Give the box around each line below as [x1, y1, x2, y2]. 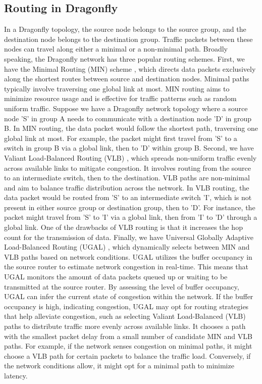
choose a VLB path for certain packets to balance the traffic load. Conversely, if [4, 350, 251, 361]
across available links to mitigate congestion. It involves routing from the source [4, 162, 251, 173]
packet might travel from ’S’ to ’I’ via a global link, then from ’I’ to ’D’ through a [4, 212, 257, 222]
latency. [4, 370, 28, 380]
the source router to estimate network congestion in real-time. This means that [4, 261, 248, 272]
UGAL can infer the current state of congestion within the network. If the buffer [4, 291, 253, 302]
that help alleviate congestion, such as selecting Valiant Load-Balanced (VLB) [4, 311, 246, 321]
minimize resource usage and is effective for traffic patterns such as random [4, 93, 237, 104]
